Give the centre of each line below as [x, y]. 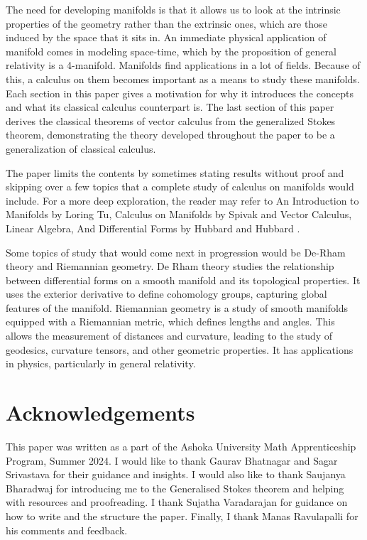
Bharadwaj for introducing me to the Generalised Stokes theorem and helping [175, 488]
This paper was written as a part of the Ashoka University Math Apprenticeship [181, 446]
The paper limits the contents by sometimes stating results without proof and [175, 172]
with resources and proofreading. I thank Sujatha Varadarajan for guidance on [177, 502]
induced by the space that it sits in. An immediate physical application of [166, 37]
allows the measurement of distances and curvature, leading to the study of [169, 336]
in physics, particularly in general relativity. [101, 363]
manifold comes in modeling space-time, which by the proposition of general [171, 51]
